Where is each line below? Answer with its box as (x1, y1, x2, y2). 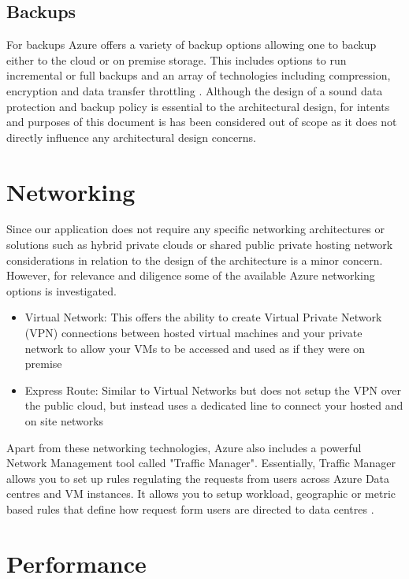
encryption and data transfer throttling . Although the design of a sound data (6, 82, 383, 98)
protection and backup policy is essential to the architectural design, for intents (6, 98, 390, 114)
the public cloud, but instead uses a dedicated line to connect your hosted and (24, 397, 403, 414)
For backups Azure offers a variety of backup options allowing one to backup (6, 36, 377, 53)
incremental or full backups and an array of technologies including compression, (6, 67, 391, 84)
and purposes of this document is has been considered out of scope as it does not (6, 113, 397, 130)
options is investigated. (6, 282, 117, 299)
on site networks (24, 413, 104, 429)
